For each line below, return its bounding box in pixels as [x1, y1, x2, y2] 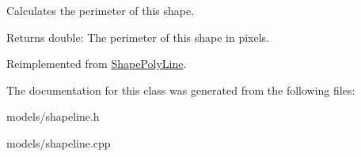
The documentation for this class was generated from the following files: [6, 81, 355, 98]
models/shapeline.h [6, 108, 100, 125]
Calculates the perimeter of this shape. [6, 2, 195, 18]
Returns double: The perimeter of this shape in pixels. [6, 28, 269, 45]
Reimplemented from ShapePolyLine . [6, 55, 187, 72]
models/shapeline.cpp [6, 134, 111, 151]
